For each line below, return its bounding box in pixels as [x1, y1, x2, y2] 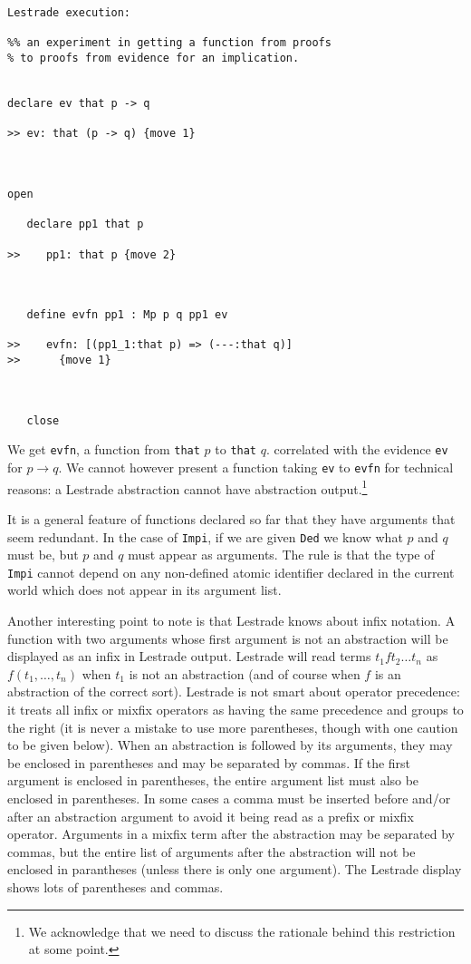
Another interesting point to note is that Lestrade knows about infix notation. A [7, 611, 456, 630]
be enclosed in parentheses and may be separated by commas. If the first [7, 753, 411, 772]
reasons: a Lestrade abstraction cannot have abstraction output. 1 [7, 476, 368, 498]
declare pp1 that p [26, 218, 144, 231]
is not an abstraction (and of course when [129, 664, 360, 683]
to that [215, 440, 257, 459]
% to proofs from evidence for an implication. [7, 51, 300, 64]
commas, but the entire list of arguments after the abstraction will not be [7, 842, 416, 861]
